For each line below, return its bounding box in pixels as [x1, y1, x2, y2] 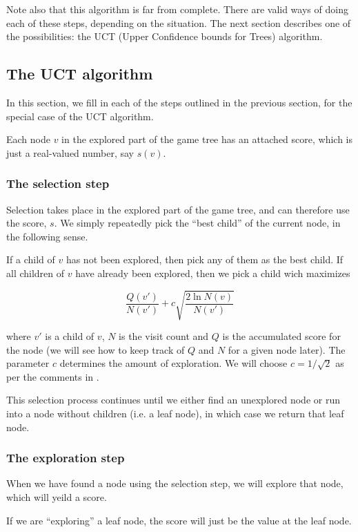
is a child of [45, 329, 95, 343]
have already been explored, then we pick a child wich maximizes [75, 265, 350, 280]
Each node [6, 132, 50, 146]
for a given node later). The [228, 342, 346, 357]
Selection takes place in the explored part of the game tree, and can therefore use [6, 202, 350, 216]
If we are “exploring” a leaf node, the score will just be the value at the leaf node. [6, 513, 352, 527]
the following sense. [6, 229, 88, 243]
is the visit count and [119, 329, 209, 343]
